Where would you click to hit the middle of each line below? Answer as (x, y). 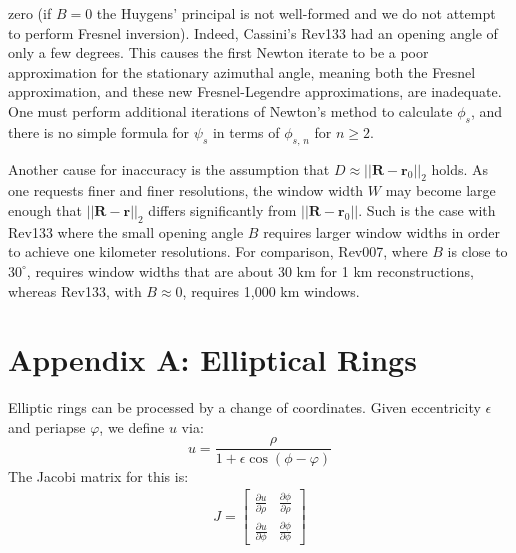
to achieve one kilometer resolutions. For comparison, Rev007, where (218, 251)
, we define (132, 426)
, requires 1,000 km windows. (271, 290)
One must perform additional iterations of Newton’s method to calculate (230, 110)
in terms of (246, 131)
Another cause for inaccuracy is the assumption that (169, 168)
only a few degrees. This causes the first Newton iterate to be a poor (218, 52)
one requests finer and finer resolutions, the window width (186, 190)
